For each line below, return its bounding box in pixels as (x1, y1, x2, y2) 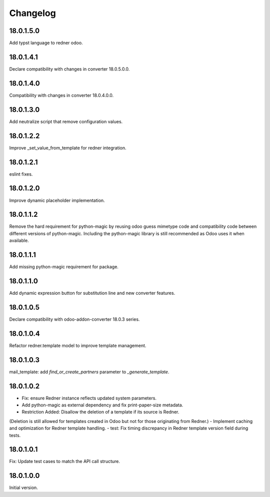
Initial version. (9, 484, 38, 490)
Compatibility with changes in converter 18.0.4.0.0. (9, 92, 114, 98)
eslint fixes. (9, 171, 33, 177)
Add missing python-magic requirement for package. (9, 264, 118, 270)
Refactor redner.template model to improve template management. (9, 342, 146, 348)
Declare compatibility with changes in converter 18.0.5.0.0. (9, 66, 130, 72)
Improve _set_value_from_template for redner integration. (9, 145, 127, 151)
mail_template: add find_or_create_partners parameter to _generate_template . (9, 368, 169, 375)
